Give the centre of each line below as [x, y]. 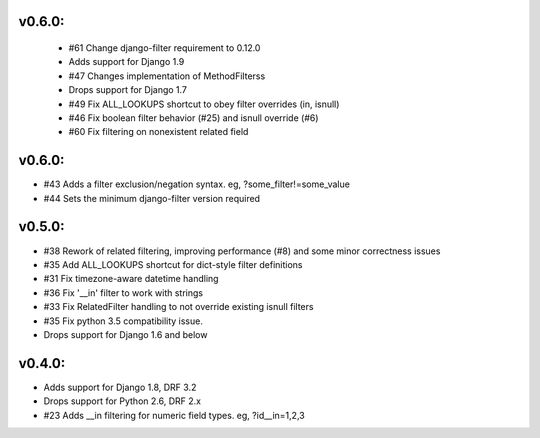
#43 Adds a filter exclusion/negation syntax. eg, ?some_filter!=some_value [196, 184]
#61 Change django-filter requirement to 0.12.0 [164, 48]
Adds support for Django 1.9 [126, 62]
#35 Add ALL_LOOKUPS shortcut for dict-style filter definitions [173, 264]
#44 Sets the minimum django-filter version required [151, 198]
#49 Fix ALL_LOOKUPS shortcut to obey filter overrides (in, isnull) [204, 104]
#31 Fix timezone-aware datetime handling [131, 279]
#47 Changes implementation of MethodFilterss [167, 76]
